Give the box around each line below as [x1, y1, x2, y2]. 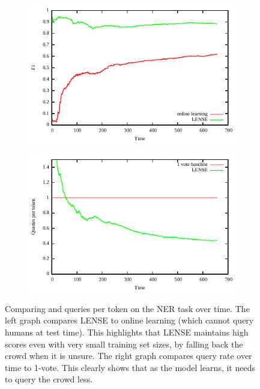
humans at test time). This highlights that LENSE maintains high [5, 326, 249, 338]
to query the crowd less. [5, 373, 93, 385]
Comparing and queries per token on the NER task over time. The [5, 302, 250, 314]
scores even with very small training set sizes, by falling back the [5, 337, 243, 350]
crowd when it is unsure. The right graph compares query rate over [5, 349, 252, 362]
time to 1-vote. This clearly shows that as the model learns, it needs [5, 361, 255, 373]
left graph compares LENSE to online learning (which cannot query [5, 314, 254, 326]
